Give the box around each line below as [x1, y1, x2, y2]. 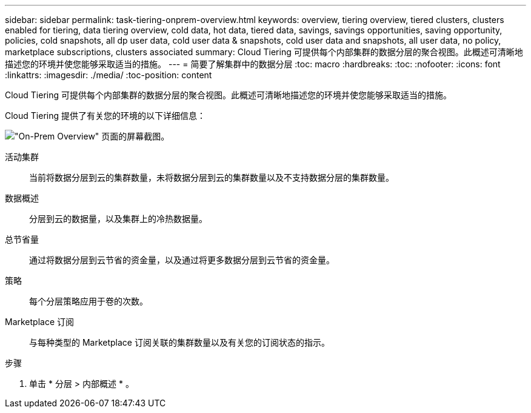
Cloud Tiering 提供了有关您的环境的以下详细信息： [5, 110, 205, 121]
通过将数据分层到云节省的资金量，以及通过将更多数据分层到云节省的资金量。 [29, 255, 335, 265]
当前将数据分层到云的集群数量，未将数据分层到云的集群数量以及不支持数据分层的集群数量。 [29, 172, 394, 183]
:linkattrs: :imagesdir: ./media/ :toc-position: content [5, 70, 212, 80]
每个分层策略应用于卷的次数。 [29, 296, 148, 306]
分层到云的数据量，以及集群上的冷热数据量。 [29, 213, 207, 224]
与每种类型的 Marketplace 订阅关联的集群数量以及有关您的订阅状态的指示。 [29, 337, 330, 348]
